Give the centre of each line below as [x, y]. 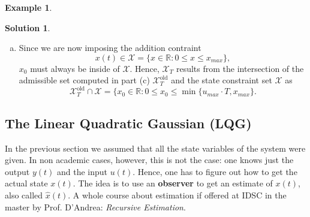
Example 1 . [28, 7]
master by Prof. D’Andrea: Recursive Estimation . [95, 207]
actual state [26, 183]
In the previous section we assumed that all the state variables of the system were [155, 148]
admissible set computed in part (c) [84, 80]
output [17, 171]
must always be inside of [75, 68]
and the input [82, 171]
